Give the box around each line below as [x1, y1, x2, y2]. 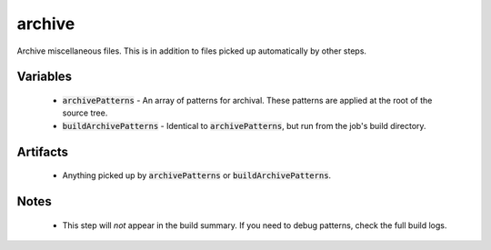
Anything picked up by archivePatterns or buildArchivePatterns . [62, 170, 332, 181]
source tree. [62, 107, 108, 118]
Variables [16, 69, 73, 85]
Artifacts [16, 144, 68, 159]
